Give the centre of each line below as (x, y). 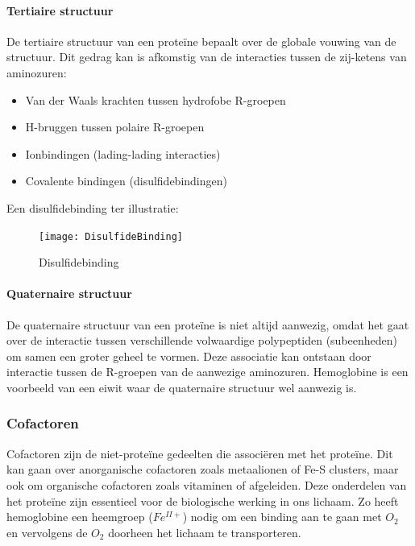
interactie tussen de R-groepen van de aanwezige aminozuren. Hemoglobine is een (207, 372)
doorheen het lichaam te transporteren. (205, 532)
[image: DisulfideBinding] (111, 236)
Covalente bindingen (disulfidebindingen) (126, 181)
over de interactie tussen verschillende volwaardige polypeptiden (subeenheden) (202, 340)
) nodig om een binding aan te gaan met (282, 517)
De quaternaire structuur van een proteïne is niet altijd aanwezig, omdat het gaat (208, 324)
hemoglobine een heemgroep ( (80, 517)
